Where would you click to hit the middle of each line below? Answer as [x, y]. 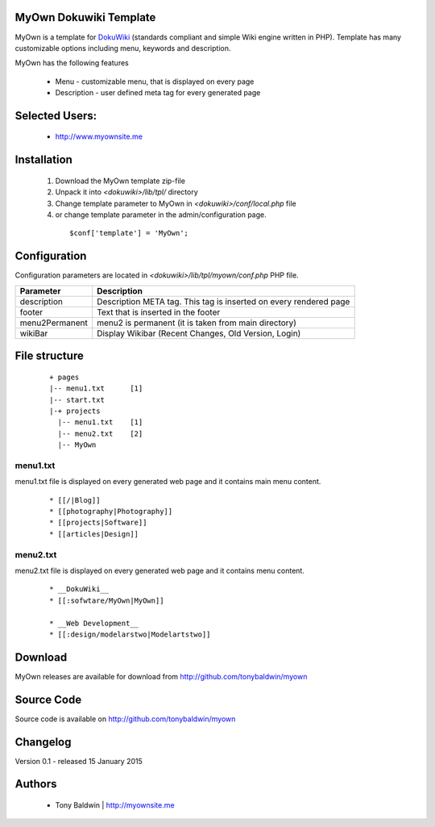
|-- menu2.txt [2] [100, 433]
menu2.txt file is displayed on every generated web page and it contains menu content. [160, 570]
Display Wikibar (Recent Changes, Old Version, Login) [199, 333]
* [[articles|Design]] [94, 534]
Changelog [43, 742]
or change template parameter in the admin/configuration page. [161, 215]
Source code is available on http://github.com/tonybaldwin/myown [125, 719]
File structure [49, 356]
